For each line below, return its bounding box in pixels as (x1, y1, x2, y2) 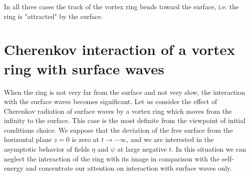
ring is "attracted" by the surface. (4, 11, 103, 21)
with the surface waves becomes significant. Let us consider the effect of (4, 96, 217, 106)
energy (4, 163, 24, 173)
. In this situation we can (171, 144, 246, 154)
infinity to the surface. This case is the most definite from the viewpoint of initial (4, 115, 246, 125)
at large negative (117, 144, 167, 154)
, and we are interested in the (126, 134, 214, 144)
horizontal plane (4, 134, 52, 144)
